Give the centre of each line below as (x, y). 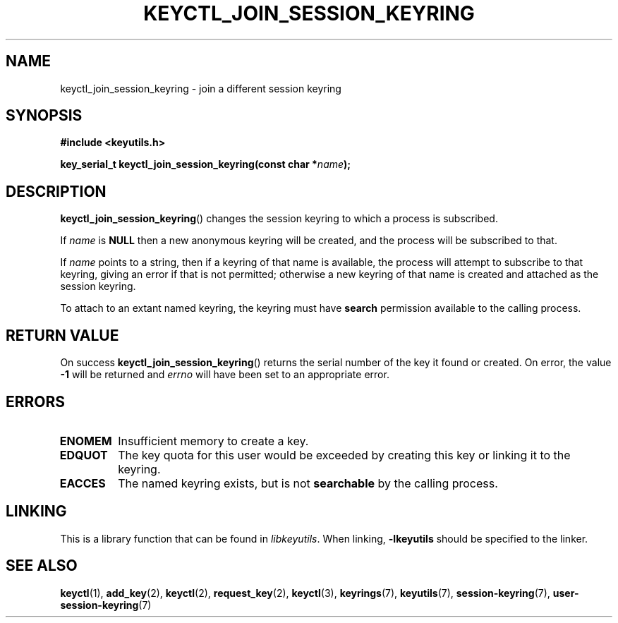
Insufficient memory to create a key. (213, 441)
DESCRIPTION (56, 191)
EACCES (83, 483)
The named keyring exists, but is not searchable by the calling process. (308, 483)
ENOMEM (86, 441)
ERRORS (36, 401)
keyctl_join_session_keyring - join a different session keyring (201, 88)
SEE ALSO (42, 566)
